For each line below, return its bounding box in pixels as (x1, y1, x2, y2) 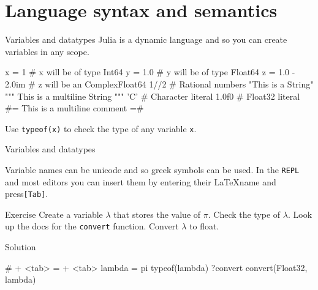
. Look (287, 207, 312, 220)
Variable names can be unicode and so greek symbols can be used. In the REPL (5, 163, 300, 176)
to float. (189, 220, 219, 232)
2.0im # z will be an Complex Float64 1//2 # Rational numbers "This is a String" (5, 77, 314, 90)
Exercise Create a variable (5, 207, 103, 220)
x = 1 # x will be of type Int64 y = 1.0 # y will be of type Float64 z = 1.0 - (5, 65, 295, 78)
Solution (5, 240, 36, 253)
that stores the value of (113, 207, 201, 220)
